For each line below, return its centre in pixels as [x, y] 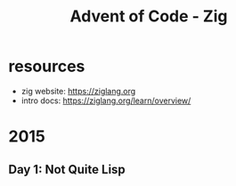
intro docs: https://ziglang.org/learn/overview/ [106, 101]
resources [47, 66]
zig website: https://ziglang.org [78, 91]
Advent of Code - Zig [149, 16]
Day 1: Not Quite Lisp [67, 170]
